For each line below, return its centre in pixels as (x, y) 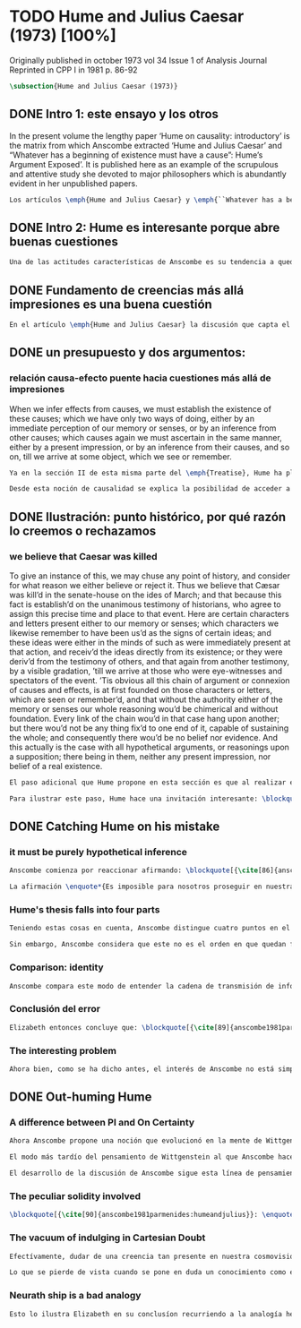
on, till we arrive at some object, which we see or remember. (121, 456)
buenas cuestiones (64, 241)
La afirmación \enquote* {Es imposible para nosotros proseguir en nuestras (154, 887)
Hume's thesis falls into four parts (85, 910)
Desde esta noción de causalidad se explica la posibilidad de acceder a (150, 489)
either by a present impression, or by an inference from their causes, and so (150, 447)
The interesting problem (63, 1050)
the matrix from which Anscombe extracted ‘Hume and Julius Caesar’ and (146, 145)
